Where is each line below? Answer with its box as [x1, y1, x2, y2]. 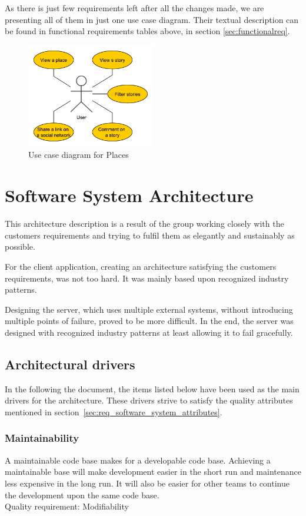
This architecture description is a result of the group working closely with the [5, 217, 284, 230]
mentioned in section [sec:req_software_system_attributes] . [5, 405, 222, 418]
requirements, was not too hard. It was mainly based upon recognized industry [5, 272, 289, 284]
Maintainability [5, 431, 79, 445]
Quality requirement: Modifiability [5, 500, 129, 512]
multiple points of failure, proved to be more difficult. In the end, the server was [5, 315, 294, 327]
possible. [5, 240, 35, 253]
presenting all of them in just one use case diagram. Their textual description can [5, 13, 299, 25]
